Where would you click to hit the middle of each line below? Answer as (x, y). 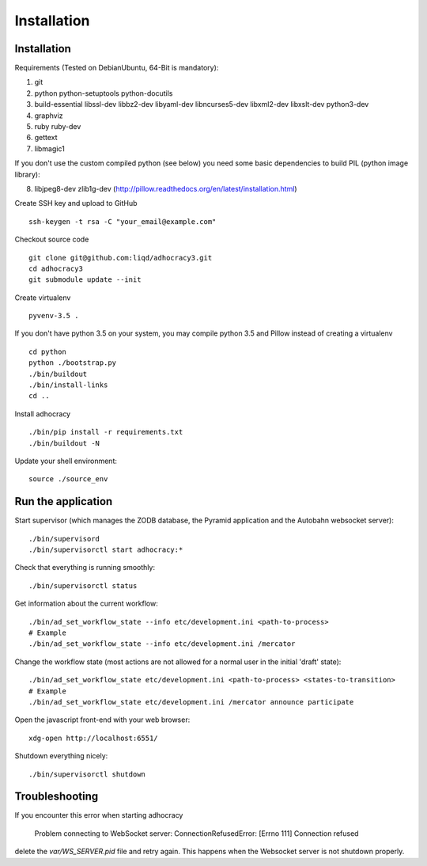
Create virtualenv (43, 298)
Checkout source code (52, 239)
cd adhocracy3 (56, 268)
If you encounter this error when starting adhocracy (99, 815)
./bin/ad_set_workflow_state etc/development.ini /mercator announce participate (191, 702)
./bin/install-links (68, 385)
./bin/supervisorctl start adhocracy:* (106, 550)
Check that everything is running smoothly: (85, 568)
